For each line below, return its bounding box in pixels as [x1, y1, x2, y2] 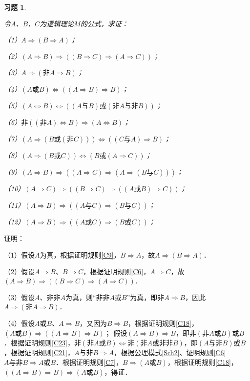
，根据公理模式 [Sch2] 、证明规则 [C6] [114, 347, 226, 357]
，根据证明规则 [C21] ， [4, 347, 74, 357]
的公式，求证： [80, 18, 128, 28]
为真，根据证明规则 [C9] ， [40, 249, 121, 260]
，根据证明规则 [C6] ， [83, 266, 150, 276]
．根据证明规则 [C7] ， [56, 357, 123, 367]
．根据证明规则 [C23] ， [4, 337, 74, 347]
